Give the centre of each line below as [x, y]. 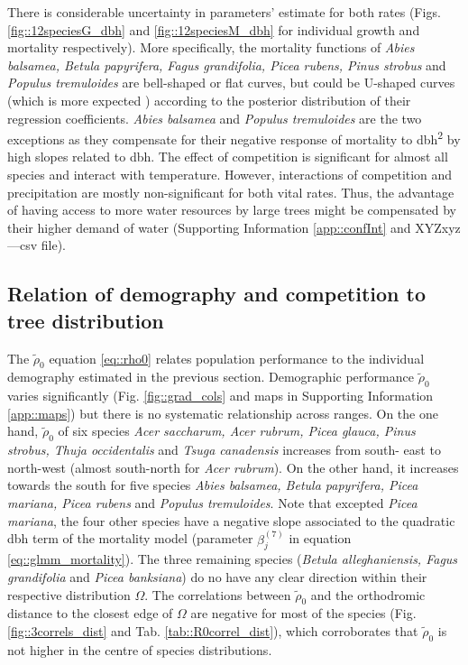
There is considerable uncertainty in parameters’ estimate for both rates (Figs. [224, 12]
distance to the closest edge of [90, 613]
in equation [320, 538]
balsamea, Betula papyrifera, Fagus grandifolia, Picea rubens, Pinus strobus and [227, 65]
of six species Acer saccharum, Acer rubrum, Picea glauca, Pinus [237, 431]
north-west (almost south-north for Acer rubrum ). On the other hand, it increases [233, 467]
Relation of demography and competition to [217, 294]
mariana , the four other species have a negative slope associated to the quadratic [231, 520]
